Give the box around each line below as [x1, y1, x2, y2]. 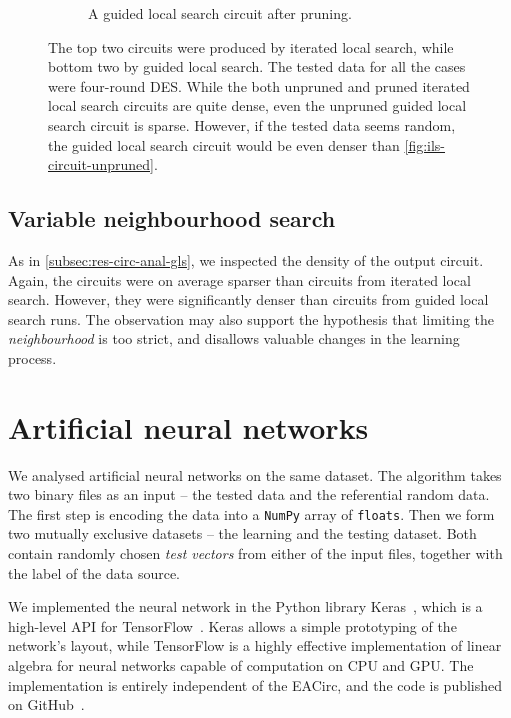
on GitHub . [8, 694, 85, 715]
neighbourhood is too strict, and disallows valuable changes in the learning [8, 328, 460, 349]
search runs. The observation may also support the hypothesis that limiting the [8, 308, 495, 329]
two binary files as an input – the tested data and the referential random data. [8, 484, 490, 505]
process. [8, 347, 57, 368]
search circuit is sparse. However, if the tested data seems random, [48, 114, 456, 135]
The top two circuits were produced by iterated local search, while [48, 36, 454, 57]
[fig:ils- [404, 134, 446, 155]
